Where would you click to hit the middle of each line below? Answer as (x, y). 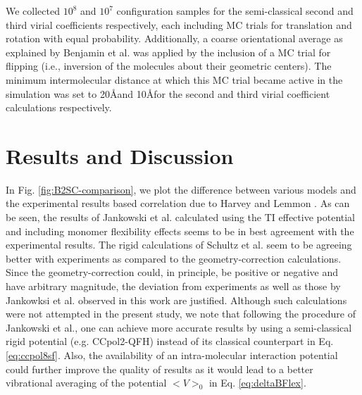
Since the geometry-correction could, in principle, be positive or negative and (172, 272)
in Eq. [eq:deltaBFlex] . (257, 383)
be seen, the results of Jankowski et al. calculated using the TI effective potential (181, 217)
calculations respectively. (59, 107)
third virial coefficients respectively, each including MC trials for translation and (179, 24)
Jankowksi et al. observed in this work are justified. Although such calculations (176, 300)
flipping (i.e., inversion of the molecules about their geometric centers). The (169, 66)
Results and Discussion (120, 155)
